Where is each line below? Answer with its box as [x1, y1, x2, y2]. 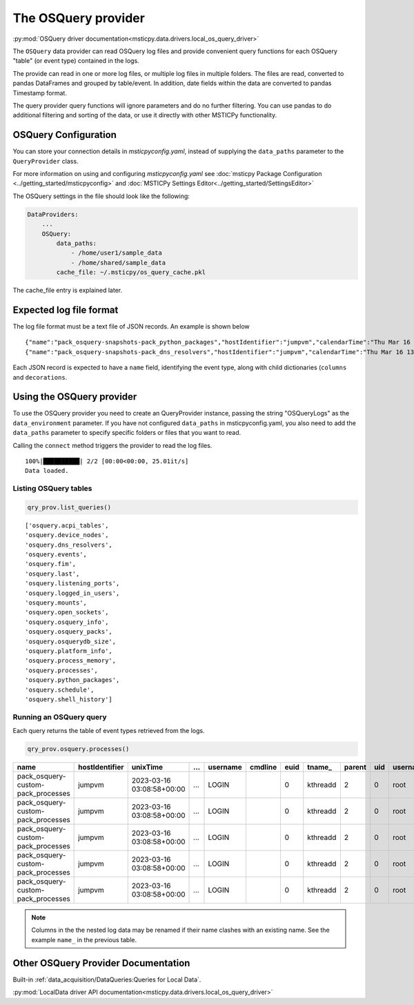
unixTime [131, 763, 164, 772]
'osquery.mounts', [25, 599, 88, 607]
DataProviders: [27, 211, 79, 218]
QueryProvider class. [12, 157, 79, 165]
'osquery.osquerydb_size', [25, 637, 117, 645]
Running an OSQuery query [12, 712, 107, 721]
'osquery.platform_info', [25, 647, 113, 655]
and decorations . [12, 373, 68, 381]
